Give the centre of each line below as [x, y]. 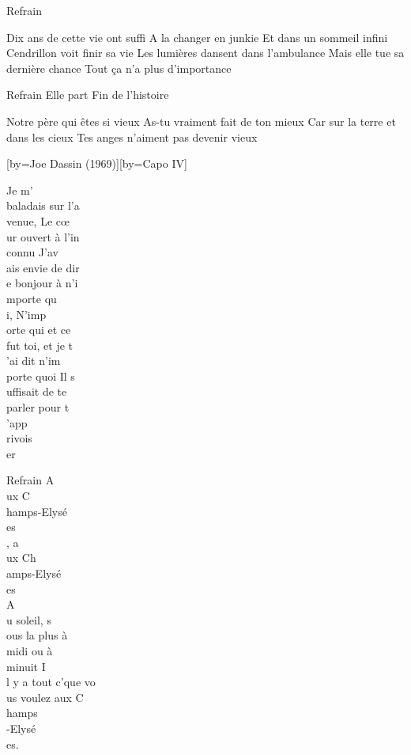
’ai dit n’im [34, 360]
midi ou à [30, 650]
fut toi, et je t [40, 345]
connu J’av [32, 252]
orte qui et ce [39, 330]
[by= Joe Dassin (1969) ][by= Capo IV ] [97, 163]
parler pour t [38, 407]
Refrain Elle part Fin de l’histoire [88, 95]
